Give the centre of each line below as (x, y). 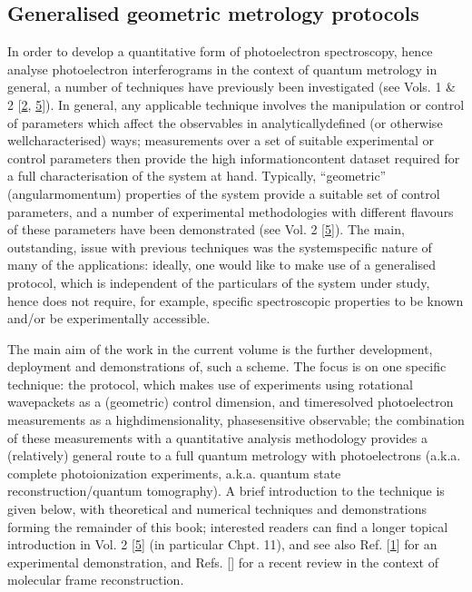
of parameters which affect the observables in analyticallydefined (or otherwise (225, 122)
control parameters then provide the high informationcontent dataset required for (234, 158)
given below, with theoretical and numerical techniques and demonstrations (217, 509)
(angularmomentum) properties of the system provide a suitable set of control (224, 193)
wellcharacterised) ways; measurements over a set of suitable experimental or (221, 140)
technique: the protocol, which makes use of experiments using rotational (210, 384)
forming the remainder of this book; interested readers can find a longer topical (228, 526)
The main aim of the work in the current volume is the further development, (220, 348)
